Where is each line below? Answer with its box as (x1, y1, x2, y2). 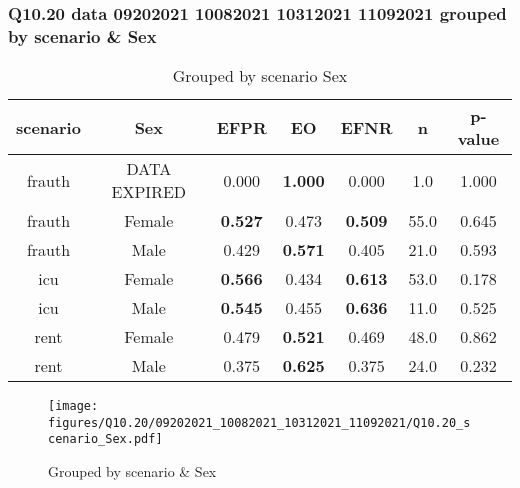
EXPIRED (111, 180, 187, 204)
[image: (48, 399, 99, 414)
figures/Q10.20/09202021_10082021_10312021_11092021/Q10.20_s (48, 415, 471, 430)
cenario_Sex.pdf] (48, 432, 163, 447)
